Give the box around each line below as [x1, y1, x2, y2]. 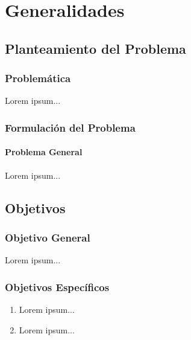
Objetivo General [5, 229, 90, 245]
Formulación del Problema [5, 120, 136, 135]
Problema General [5, 146, 83, 158]
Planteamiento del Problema [5, 39, 186, 57]
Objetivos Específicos [5, 279, 110, 294]
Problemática [5, 71, 71, 86]
